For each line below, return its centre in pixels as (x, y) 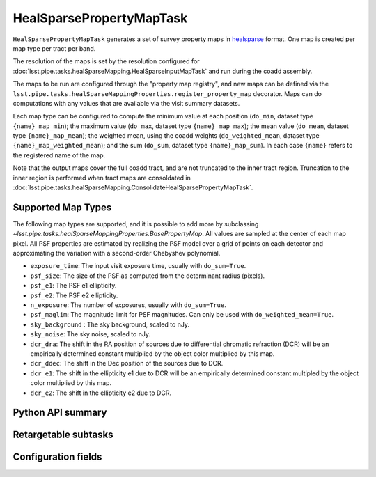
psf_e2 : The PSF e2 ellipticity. (74, 295)
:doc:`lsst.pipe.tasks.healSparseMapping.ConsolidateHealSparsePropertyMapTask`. (133, 187)
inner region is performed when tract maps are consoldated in (102, 178)
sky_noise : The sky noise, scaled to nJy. (91, 334)
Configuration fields (57, 457)
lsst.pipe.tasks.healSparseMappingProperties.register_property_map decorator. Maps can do (167, 93)
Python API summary (60, 413)
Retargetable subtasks (63, 435)
